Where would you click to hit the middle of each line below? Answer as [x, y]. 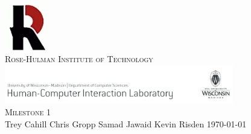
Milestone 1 [28, 112]
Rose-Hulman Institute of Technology [79, 59]
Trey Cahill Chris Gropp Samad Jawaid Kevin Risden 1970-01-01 [126, 123]
